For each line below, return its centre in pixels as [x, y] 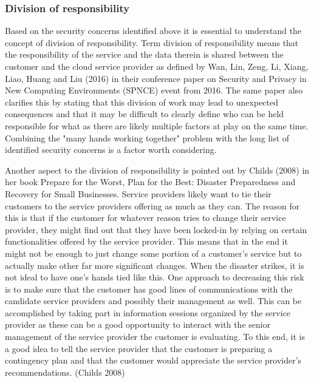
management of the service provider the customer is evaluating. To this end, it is [155, 337]
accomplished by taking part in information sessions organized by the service [148, 312]
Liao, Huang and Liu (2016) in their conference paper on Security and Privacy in [156, 78]
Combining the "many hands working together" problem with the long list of [147, 137]
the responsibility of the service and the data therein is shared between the [144, 54]
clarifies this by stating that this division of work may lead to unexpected [142, 102]
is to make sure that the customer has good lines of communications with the [149, 289]
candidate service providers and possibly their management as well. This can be [153, 301]
